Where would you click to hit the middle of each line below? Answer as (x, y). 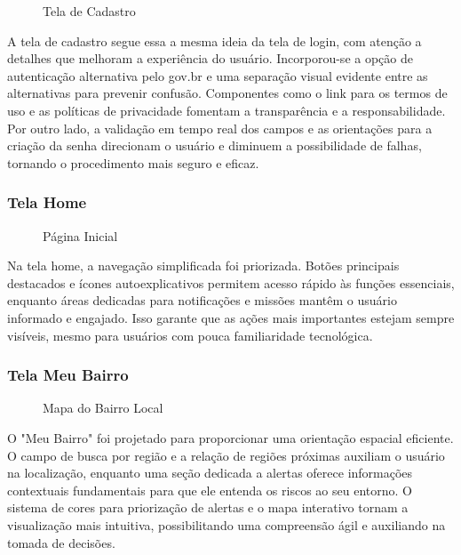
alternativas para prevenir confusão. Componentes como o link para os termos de (227, 93)
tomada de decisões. (61, 542)
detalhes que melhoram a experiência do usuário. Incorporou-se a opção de (210, 58)
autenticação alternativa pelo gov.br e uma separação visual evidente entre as (218, 75)
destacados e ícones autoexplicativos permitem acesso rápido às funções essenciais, (231, 282)
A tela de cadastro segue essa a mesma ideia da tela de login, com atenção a (215, 40)
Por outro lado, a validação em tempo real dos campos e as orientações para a (220, 128)
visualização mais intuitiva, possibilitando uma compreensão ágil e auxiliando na (227, 524)
